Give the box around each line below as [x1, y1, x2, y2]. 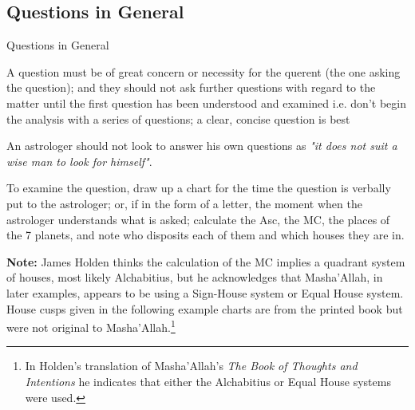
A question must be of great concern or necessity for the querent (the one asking [6, 63, 401, 80]
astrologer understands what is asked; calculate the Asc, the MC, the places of [6, 211, 390, 227]
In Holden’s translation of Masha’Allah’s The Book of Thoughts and [25, 357, 358, 374]
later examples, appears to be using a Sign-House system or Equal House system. [6, 284, 404, 301]
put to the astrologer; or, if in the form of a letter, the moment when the [6, 195, 362, 211]
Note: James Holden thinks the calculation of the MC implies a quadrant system [6, 253, 405, 270]
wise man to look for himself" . [6, 152, 152, 169]
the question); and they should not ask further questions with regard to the [6, 79, 376, 96]
